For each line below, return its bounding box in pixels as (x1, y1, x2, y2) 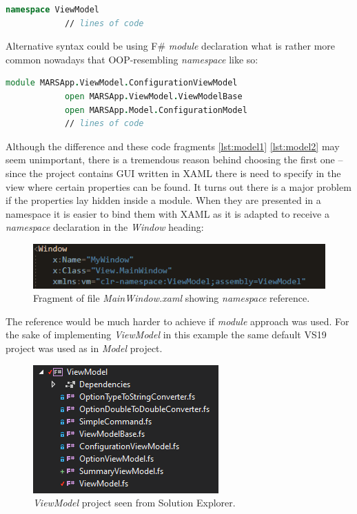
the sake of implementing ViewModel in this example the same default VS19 (6, 327, 327, 342)
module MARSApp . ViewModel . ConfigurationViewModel (6, 78, 238, 88)
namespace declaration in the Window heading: (6, 220, 204, 234)
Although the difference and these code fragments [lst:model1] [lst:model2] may (6, 138, 340, 153)
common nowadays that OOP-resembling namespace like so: (6, 52, 258, 66)
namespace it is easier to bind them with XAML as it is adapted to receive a (6, 206, 329, 220)
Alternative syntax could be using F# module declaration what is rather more (6, 39, 335, 53)
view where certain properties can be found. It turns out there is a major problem (6, 179, 351, 194)
